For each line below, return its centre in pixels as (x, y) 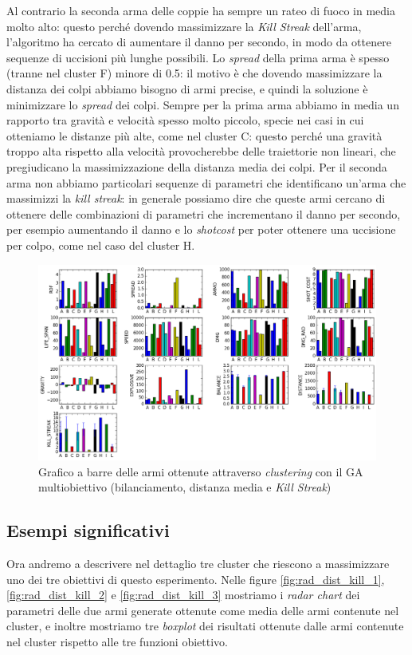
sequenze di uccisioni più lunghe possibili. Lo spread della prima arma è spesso (198, 57)
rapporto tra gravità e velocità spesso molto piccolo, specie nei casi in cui (185, 120)
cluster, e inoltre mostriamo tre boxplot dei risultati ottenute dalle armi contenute (205, 626)
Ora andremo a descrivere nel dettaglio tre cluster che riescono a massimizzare (198, 564)
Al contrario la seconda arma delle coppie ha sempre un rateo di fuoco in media (201, 10)
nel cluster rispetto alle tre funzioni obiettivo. (117, 641)
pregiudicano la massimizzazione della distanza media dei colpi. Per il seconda (197, 166)
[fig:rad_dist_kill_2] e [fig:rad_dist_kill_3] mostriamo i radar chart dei (183, 595)
